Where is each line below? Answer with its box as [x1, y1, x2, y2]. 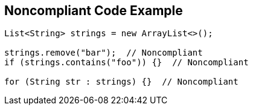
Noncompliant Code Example [4, 3, 183, 18]
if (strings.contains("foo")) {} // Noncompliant [4, 57, 249, 68]
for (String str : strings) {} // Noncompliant [4, 77, 239, 87]
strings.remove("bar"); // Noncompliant [4, 48, 203, 58]
